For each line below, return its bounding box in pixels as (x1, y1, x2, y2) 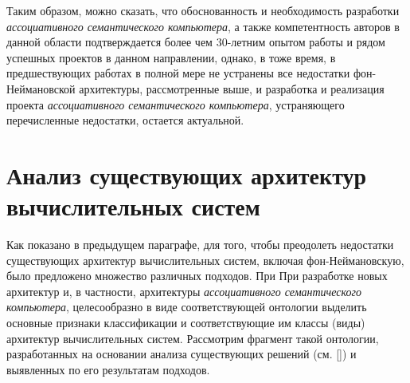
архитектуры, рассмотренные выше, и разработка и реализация (79, 80, 385, 97)
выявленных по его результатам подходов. (6, 361, 210, 377)
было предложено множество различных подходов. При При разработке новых (6, 267, 388, 284)
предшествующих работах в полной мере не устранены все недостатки (6, 65, 350, 81)
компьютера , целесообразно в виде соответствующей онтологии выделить (6, 298, 367, 315)
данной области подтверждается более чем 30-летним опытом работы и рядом (6, 34, 385, 50)
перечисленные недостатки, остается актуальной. (6, 112, 244, 128)
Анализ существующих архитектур (6, 158, 367, 191)
